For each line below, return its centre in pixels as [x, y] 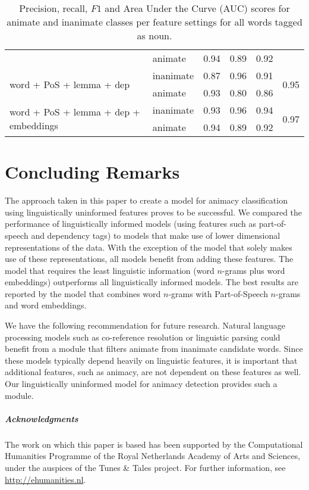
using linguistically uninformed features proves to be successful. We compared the [154, 212]
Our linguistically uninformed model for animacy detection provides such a [141, 384]
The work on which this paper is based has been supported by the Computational [154, 444]
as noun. [154, 35]
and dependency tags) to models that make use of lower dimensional [156, 235]
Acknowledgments [42, 418]
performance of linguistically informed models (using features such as [130, 224]
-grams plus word [253, 270]
